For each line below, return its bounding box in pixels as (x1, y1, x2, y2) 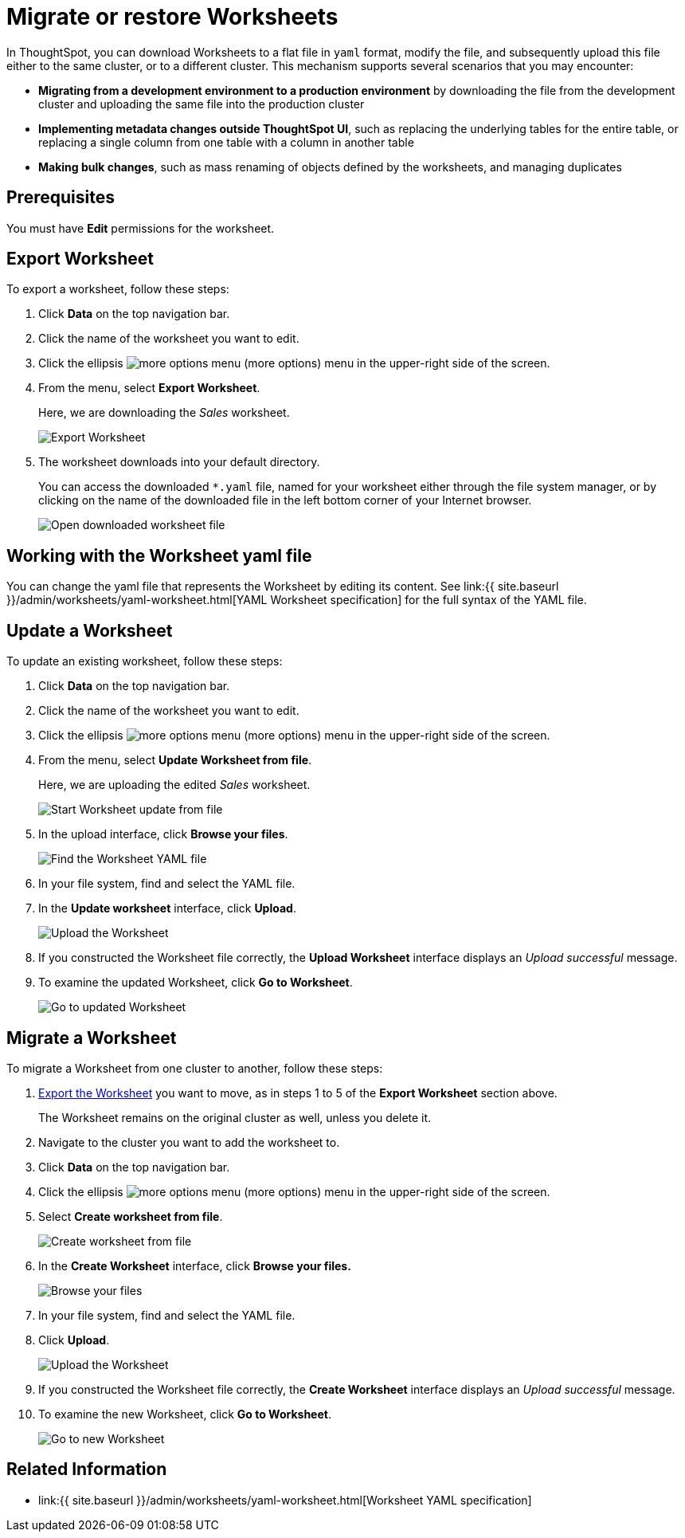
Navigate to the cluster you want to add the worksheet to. (38, 1135, 340, 1149)
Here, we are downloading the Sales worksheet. (38, 406, 290, 420)
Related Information (6, 1459, 167, 1480)
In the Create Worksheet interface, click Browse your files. (38, 1258, 351, 1273)
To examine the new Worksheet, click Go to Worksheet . (38, 1407, 331, 1421)
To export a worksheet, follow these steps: (6, 282, 229, 296)
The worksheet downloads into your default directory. (38, 455, 320, 469)
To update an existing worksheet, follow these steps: (6, 654, 283, 669)
